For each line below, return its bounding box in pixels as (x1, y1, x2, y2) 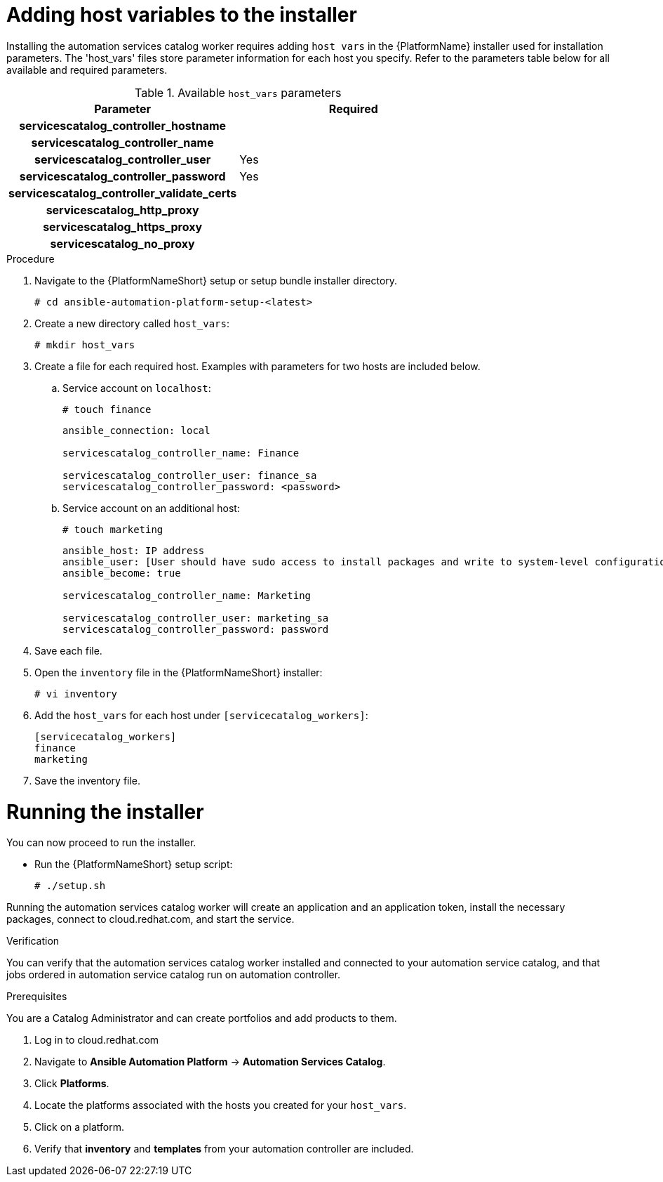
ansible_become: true (62, 567, 181, 579)
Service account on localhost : (62, 381, 211, 394)
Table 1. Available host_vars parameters (134, 85, 342, 100)
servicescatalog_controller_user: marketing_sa (62, 612, 329, 624)
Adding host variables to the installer (6, 3, 357, 27)
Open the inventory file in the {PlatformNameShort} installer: (34, 666, 323, 678)
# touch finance (62, 403, 152, 415)
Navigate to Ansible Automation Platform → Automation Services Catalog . (34, 1056, 386, 1068)
